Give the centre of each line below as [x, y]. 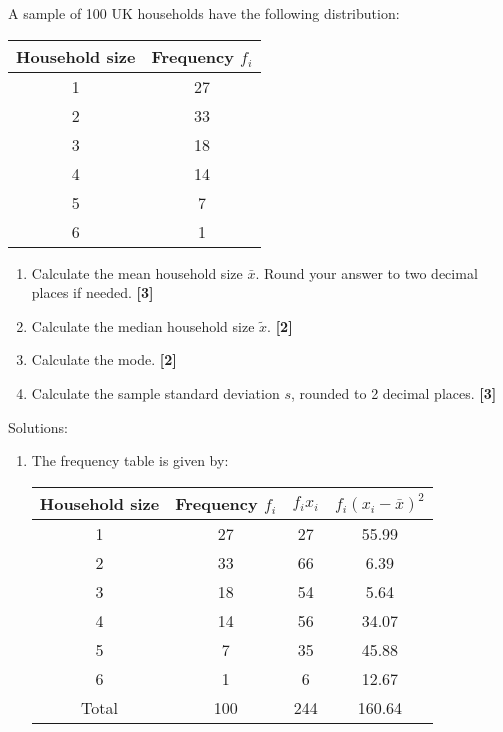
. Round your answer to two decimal [366, 272]
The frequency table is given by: [130, 460]
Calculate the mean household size [137, 272]
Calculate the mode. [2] [104, 359]
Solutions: [38, 426]
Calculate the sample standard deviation [155, 392]
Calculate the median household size [143, 325]
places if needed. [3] [92, 292]
